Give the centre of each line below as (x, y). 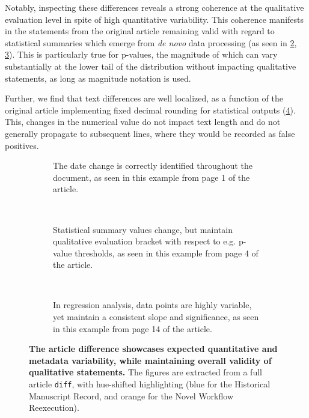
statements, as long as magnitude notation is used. (98, 78)
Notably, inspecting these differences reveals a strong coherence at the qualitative (154, 7)
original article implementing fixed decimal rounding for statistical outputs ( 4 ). (150, 110)
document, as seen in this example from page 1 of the (151, 177)
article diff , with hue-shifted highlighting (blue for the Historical (150, 384)
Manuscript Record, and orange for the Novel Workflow (131, 395)
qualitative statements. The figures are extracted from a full (145, 372)
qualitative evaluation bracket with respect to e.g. (145, 241)
